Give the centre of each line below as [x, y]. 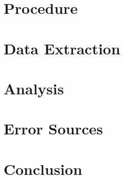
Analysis [34, 88]
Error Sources [53, 128]
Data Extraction [62, 48]
